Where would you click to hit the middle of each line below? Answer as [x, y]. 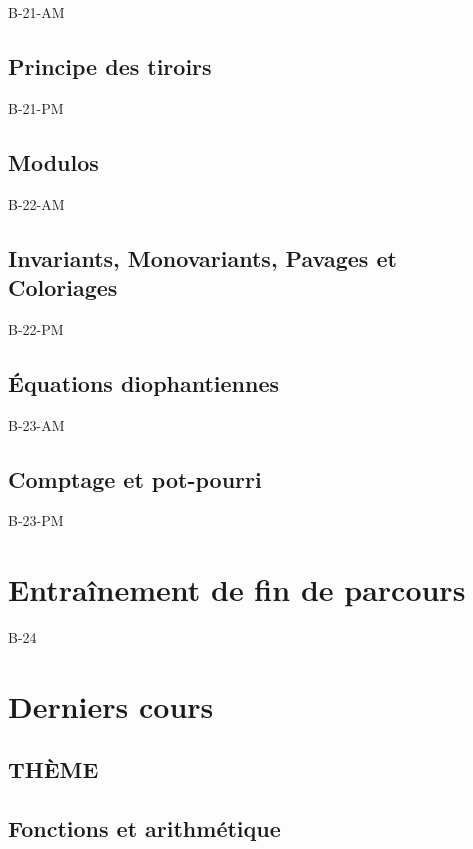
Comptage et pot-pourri [135, 478]
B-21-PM [36, 107]
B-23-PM [36, 520]
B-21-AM [36, 12]
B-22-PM [36, 328]
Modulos [53, 161]
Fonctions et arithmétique [144, 828]
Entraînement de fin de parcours [237, 589]
